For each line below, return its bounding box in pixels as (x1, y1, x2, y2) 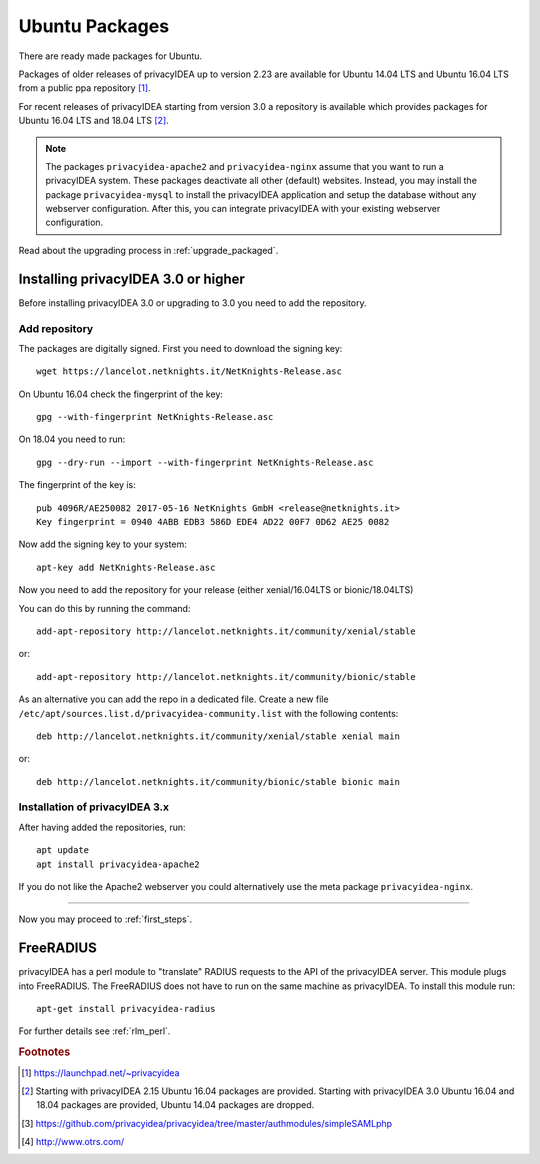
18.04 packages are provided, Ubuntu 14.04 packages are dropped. (36, 1099, 315, 1111)
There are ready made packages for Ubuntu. (18, 50, 203, 62)
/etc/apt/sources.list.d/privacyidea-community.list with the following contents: (18, 707, 399, 719)
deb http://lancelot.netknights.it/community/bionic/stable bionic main (36, 776, 400, 787)
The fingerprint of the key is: (18, 479, 137, 491)
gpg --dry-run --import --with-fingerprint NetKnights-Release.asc (36, 456, 374, 468)
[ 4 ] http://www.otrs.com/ (21, 1136, 125, 1148)
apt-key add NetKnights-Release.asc (36, 561, 216, 573)
